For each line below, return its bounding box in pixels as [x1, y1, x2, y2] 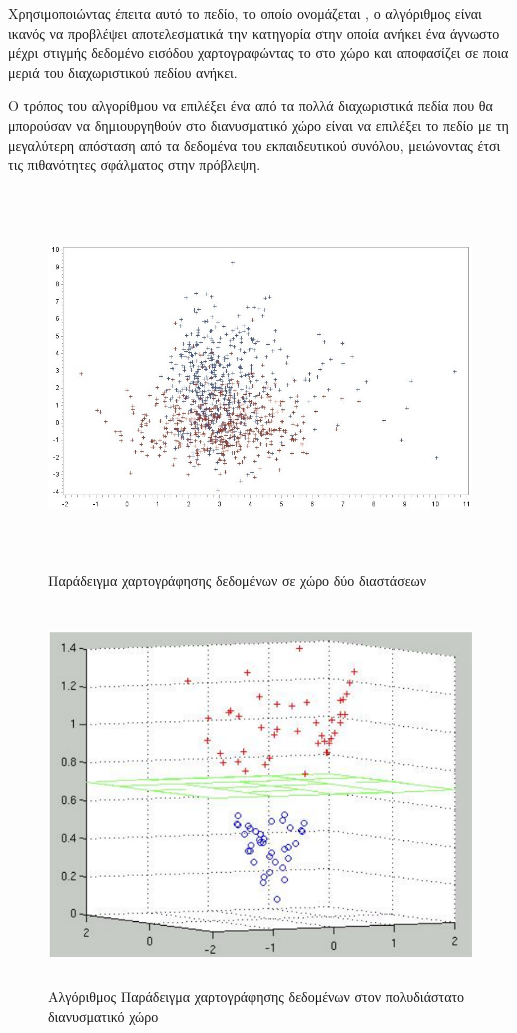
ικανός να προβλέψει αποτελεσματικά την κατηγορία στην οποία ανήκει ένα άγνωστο [8, 22, 500, 43]
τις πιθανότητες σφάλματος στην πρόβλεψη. [8, 154, 261, 175]
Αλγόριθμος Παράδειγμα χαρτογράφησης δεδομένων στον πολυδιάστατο [48, 986, 465, 1007]
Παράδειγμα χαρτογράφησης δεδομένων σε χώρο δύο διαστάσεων [48, 570, 427, 591]
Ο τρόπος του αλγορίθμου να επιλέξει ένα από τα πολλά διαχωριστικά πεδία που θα [8, 95, 493, 116]
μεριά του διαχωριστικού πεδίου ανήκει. [8, 61, 238, 82]
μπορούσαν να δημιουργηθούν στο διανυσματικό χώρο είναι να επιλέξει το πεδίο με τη [8, 114, 509, 135]
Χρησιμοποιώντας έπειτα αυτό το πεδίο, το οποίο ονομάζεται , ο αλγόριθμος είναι [8, 3, 482, 23]
